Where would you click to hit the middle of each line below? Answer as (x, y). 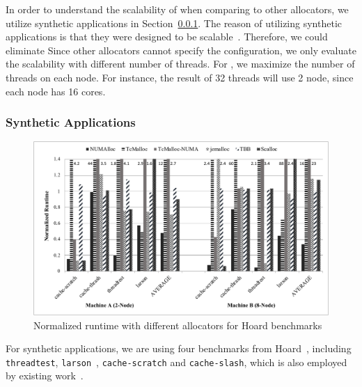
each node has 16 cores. (56, 91)
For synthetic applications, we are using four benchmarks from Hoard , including (179, 348)
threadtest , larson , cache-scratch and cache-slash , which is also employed (176, 362)
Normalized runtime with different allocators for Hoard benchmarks (178, 325)
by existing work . (45, 376)
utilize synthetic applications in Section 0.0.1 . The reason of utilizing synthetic (174, 23)
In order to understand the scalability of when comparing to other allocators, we (177, 9)
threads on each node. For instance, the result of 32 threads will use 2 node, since (180, 77)
